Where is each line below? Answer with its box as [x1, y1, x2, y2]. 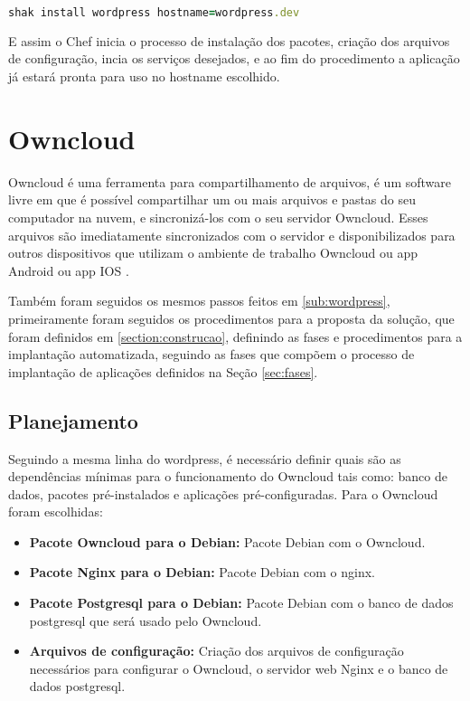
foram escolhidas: [8, 502, 103, 521]
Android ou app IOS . [8, 261, 129, 279]
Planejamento [8, 406, 138, 434]
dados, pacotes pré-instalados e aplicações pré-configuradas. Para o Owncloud [8, 484, 438, 503]
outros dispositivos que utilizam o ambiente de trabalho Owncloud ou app [8, 243, 418, 262]
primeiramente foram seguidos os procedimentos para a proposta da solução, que [8, 308, 455, 327]
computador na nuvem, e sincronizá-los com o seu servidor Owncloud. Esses [8, 207, 428, 226]
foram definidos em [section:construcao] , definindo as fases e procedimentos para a [8, 327, 463, 346]
